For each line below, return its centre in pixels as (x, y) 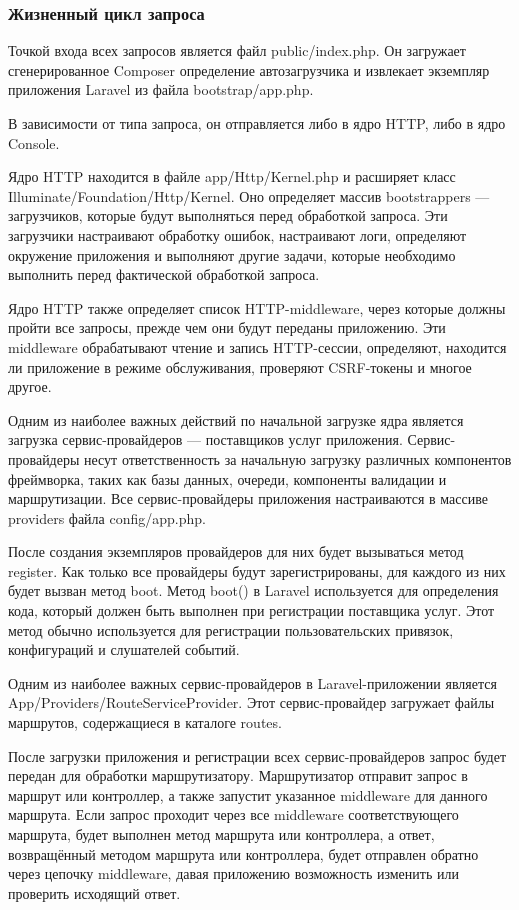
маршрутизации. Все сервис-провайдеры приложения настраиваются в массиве (248, 498)
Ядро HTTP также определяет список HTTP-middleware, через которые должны (257, 307)
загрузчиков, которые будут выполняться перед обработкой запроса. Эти (228, 215)
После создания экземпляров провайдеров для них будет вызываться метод (236, 551)
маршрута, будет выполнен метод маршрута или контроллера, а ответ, (221, 834)
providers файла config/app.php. (107, 517)
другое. (30, 386)
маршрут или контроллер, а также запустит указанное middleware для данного (248, 794)
